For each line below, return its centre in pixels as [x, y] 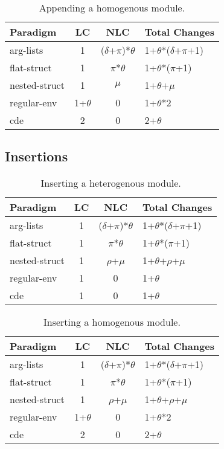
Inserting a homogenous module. [112, 322]
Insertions [37, 156]
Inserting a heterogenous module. [111, 183]
